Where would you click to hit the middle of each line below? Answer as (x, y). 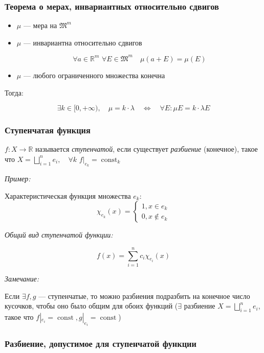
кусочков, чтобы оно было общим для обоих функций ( (91, 306)
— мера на (40, 25)
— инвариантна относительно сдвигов (83, 42)
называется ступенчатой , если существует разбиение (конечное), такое (147, 149)
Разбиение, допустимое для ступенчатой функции (101, 344)
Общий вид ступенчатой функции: (59, 235)
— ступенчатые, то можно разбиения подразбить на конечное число (144, 296)
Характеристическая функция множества (68, 195)
